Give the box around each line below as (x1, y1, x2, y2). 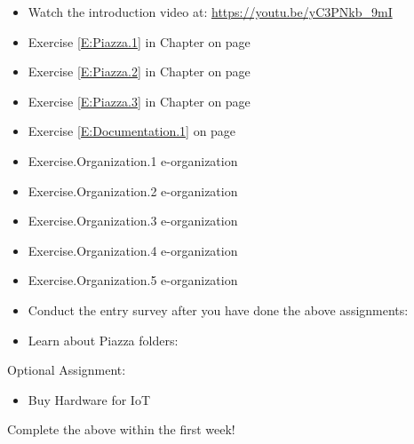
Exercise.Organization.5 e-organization (28, 271, 238, 289)
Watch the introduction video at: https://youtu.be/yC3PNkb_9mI (28, 3, 393, 20)
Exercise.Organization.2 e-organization (28, 181, 238, 200)
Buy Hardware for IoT (28, 390, 150, 408)
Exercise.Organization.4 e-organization (28, 241, 238, 259)
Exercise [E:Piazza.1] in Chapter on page (28, 32, 251, 51)
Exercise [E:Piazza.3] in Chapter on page (28, 91, 251, 110)
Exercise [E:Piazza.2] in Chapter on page (28, 62, 251, 81)
